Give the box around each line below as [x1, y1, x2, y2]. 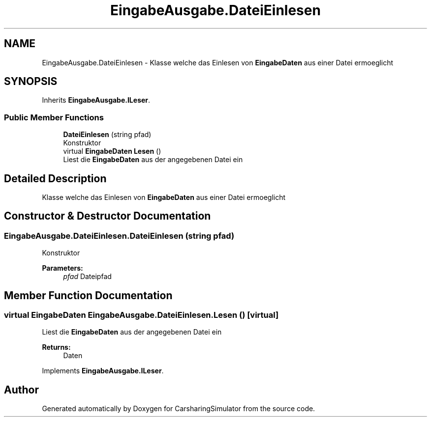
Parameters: [42, 264, 83, 273]
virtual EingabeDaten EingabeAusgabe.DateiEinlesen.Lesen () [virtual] [4, 310, 279, 320]
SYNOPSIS [4, 75, 58, 88]
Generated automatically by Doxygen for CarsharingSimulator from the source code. [42, 404, 315, 413]
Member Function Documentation [4, 289, 173, 302]
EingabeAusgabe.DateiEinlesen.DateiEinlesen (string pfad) [4, 230, 235, 241]
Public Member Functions [4, 112, 104, 122]
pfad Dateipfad [63, 272, 112, 281]
